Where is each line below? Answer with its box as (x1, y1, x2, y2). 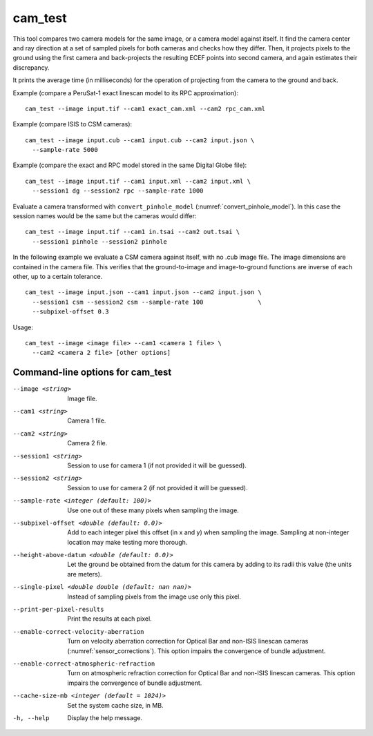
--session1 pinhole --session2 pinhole (32, 238, 167, 245)
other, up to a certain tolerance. (12, 272, 103, 280)
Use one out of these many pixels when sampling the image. (67, 506, 240, 514)
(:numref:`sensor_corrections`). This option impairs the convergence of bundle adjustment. (67, 646, 326, 655)
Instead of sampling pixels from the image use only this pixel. (67, 592, 242, 601)
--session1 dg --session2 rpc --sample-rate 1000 (32, 187, 204, 195)
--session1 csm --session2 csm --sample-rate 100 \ (32, 298, 262, 306)
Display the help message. (67, 713, 143, 722)
